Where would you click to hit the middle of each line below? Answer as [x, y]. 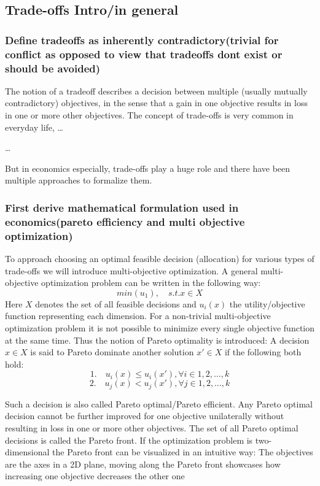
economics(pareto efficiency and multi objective [125, 221]
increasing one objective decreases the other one [95, 476]
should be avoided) [53, 68]
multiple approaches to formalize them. [79, 180]
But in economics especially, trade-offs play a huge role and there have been [148, 168]
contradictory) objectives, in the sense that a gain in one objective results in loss [156, 103]
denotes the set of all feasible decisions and [116, 303]
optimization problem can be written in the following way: [151, 283]
